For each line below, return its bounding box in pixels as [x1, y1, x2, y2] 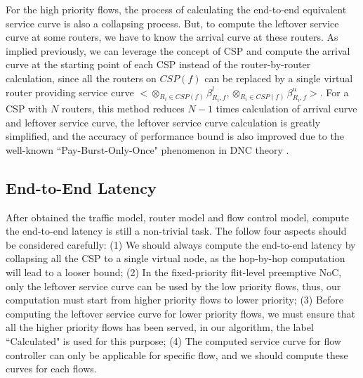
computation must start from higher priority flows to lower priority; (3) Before [6, 292, 344, 307]
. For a [319, 84, 349, 99]
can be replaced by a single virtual [204, 70, 353, 85]
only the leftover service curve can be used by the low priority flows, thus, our [6, 278, 341, 293]
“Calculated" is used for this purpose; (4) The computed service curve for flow [6, 333, 341, 348]
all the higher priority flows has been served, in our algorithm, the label [6, 320, 314, 334]
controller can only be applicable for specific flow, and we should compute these [6, 347, 348, 362]
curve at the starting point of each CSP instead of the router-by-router [6, 57, 311, 72]
